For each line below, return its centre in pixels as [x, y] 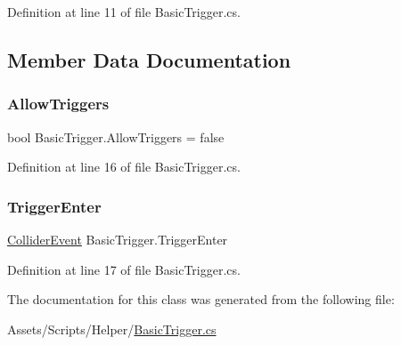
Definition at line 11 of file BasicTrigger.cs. [124, 12]
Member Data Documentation [149, 59]
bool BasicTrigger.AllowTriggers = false [116, 136]
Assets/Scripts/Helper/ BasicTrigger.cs [112, 329]
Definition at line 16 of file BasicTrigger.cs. [124, 167]
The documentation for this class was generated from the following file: [201, 299]
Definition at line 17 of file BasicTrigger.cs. [124, 269]
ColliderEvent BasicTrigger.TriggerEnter [118, 239]
